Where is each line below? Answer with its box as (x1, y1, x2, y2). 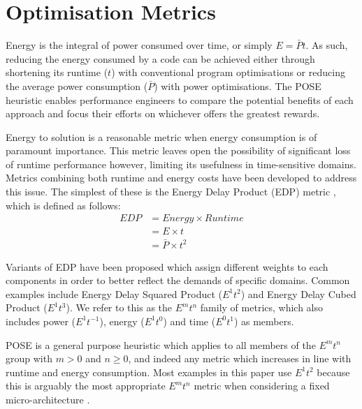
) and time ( (163, 313, 216, 328)
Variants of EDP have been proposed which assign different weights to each (6, 259, 328, 274)
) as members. (233, 313, 294, 328)
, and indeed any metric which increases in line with (128, 351, 352, 366)
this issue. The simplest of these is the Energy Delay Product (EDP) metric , (6, 184, 336, 199)
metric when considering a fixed (194, 378, 330, 393)
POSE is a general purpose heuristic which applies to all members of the (6, 337, 316, 352)
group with (6, 351, 52, 366)
